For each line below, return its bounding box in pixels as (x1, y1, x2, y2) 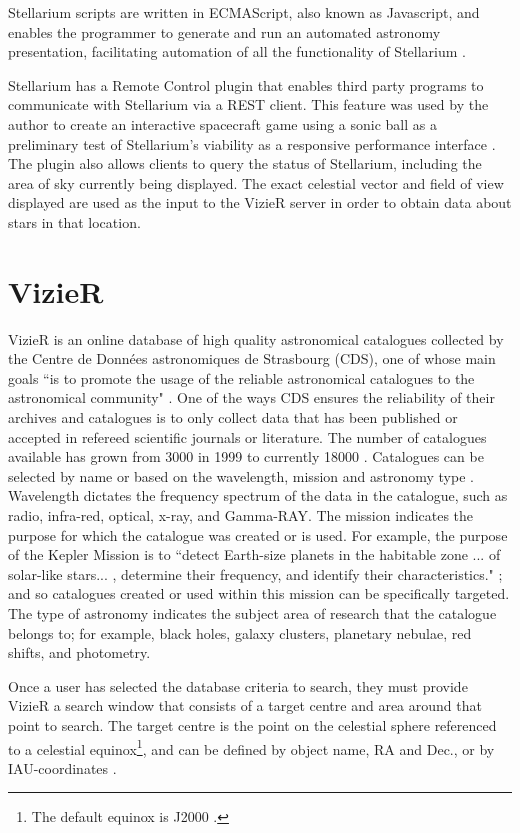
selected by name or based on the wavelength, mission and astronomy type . (8, 465, 474, 486)
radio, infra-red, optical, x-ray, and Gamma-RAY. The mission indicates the (8, 505, 474, 525)
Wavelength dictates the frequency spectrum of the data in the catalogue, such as (8, 485, 508, 506)
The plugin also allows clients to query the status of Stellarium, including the (8, 153, 482, 174)
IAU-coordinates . (8, 757, 117, 778)
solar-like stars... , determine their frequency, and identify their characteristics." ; (8, 563, 503, 584)
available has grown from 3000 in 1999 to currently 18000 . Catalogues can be (8, 446, 484, 467)
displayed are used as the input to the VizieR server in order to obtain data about (8, 192, 512, 213)
